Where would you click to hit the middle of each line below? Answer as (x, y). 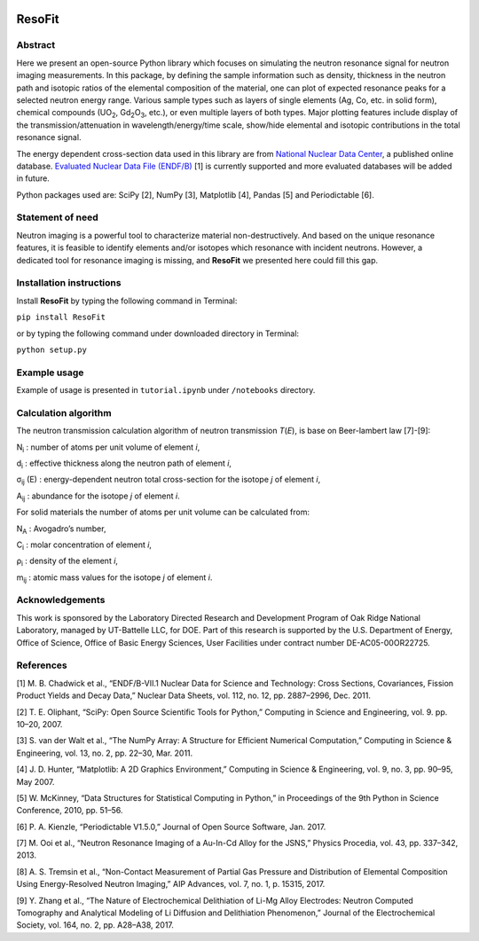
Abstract (36, 45)
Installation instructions (69, 283)
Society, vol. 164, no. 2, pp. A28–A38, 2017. (95, 925)
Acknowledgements (61, 600)
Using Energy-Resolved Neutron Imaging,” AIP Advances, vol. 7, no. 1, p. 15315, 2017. (171, 884)
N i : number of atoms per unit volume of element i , (108, 448)
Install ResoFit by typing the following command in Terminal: (127, 301)
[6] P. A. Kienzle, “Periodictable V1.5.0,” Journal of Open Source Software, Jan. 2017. (171, 827)
